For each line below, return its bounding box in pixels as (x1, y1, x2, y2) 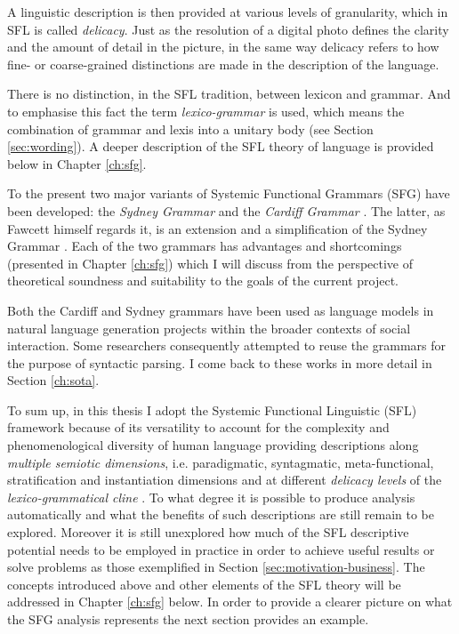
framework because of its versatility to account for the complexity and (7, 418, 390, 437)
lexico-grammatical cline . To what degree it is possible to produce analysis (7, 487, 415, 506)
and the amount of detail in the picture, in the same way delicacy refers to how (7, 37, 439, 56)
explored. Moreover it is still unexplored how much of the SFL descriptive (7, 523, 409, 542)
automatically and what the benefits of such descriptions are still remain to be (7, 505, 435, 524)
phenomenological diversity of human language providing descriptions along (7, 436, 419, 454)
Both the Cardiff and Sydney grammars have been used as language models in (7, 301, 434, 319)
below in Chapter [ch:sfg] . (7, 154, 147, 173)
